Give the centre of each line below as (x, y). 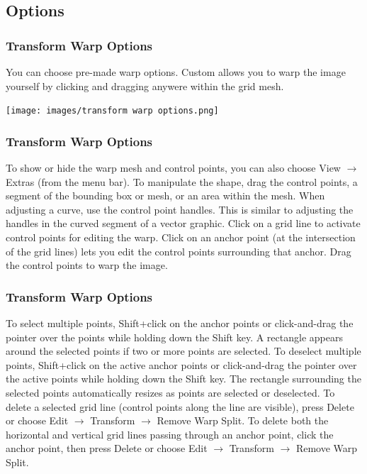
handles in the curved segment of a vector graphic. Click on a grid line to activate (183, 223)
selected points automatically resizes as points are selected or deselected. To (170, 392)
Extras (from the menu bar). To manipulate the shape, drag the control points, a (182, 181)
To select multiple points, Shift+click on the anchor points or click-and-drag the (180, 323)
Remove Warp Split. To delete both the (243, 420)
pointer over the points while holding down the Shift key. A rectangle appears (174, 337)
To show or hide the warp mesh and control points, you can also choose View (173, 168)
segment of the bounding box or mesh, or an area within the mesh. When (165, 195)
